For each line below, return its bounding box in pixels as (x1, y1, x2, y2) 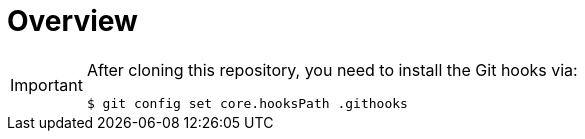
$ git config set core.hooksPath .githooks (86, 95, 408, 111)
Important (10, 75, 83, 96)
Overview (7, 4, 138, 38)
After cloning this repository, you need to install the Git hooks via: (86, 59, 578, 80)
